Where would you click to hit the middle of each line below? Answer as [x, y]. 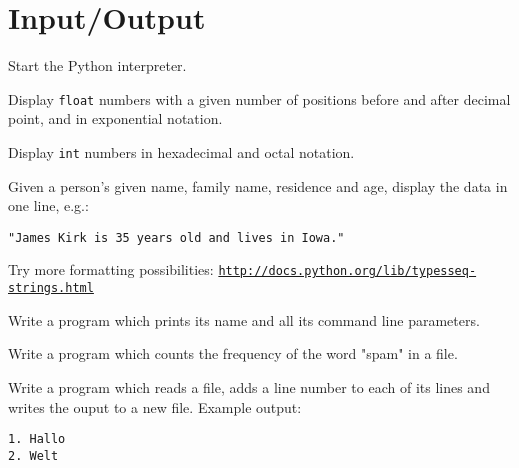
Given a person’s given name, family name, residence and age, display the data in [258, 185]
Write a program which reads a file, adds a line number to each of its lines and [249, 386]
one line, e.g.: [48, 205]
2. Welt [33, 455]
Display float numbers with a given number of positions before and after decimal [259, 98]
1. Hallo [37, 439]
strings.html [51, 288]
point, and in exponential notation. [115, 118]
